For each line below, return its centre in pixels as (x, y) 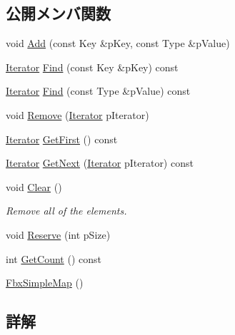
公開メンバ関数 (58, 13)
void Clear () (34, 186)
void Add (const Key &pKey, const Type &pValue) (118, 43)
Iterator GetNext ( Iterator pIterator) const (100, 163)
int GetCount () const (54, 258)
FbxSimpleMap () (45, 283)
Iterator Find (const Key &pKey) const (92, 67)
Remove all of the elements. (66, 211)
